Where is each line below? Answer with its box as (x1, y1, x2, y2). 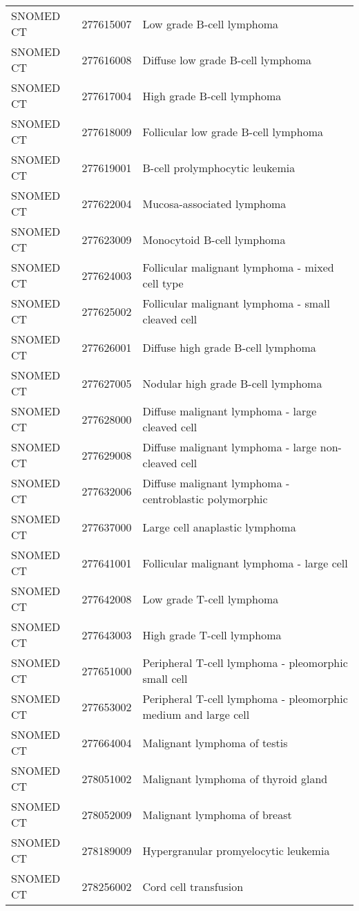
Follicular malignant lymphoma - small (142, 295, 331, 311)
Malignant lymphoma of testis (142, 734, 288, 751)
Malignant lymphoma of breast (142, 806, 292, 823)
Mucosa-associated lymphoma (142, 195, 287, 212)
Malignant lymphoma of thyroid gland (142, 770, 328, 787)
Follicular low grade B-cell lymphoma (142, 123, 323, 140)
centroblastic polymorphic (142, 491, 268, 507)
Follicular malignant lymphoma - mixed (142, 259, 334, 275)
